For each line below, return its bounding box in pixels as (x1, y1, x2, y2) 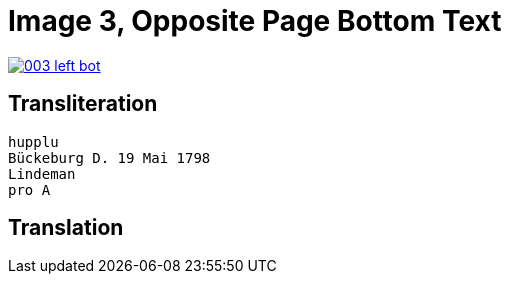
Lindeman (8, 165, 76, 182)
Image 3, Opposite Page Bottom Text (8, 4, 502, 38)
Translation (8, 215, 124, 241)
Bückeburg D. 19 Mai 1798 (8, 149, 211, 166)
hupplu (8, 133, 59, 150)
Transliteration (8, 91, 158, 117)
